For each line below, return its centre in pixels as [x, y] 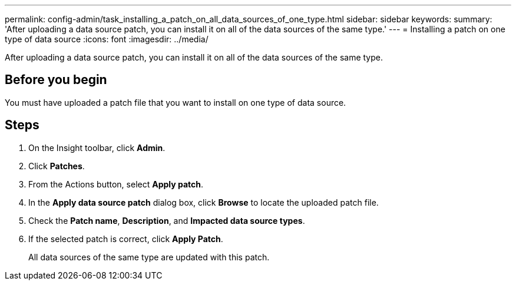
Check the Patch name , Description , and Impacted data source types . [167, 220]
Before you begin [56, 80]
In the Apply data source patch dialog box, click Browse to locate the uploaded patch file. [204, 202]
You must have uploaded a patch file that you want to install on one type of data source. [176, 102]
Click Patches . [57, 166]
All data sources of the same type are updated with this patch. [149, 257]
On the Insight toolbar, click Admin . [97, 147]
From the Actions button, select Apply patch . [116, 184]
